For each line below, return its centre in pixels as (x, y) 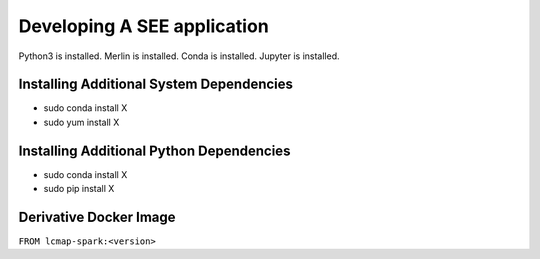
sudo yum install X (81, 122)
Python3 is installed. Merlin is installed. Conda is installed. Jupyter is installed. (179, 56)
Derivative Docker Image (97, 216)
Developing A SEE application (143, 26)
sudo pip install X (79, 189)
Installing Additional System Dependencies (156, 84)
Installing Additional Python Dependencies (154, 150)
